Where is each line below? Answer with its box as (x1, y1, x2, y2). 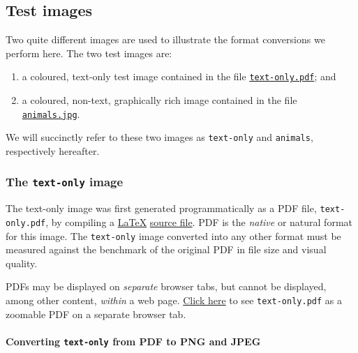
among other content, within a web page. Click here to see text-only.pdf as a (6, 293, 342, 308)
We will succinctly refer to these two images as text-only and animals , (6, 130, 313, 144)
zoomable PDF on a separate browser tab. (6, 306, 186, 321)
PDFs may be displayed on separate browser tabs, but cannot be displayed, (6, 279, 327, 294)
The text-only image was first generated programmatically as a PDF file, (6, 201, 317, 216)
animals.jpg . (22, 106, 80, 121)
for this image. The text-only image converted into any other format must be (6, 228, 341, 243)
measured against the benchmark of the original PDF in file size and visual (6, 242, 327, 257)
